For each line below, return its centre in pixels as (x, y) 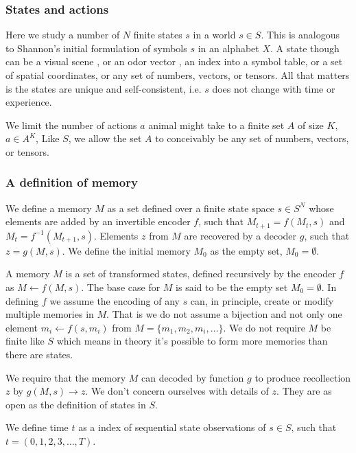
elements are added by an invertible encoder (98, 221)
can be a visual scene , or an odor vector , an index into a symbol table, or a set (174, 61)
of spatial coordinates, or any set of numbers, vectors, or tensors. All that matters (178, 75)
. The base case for (121, 287)
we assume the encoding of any (115, 300)
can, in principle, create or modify (262, 300)
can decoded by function (193, 377)
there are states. (39, 354)
